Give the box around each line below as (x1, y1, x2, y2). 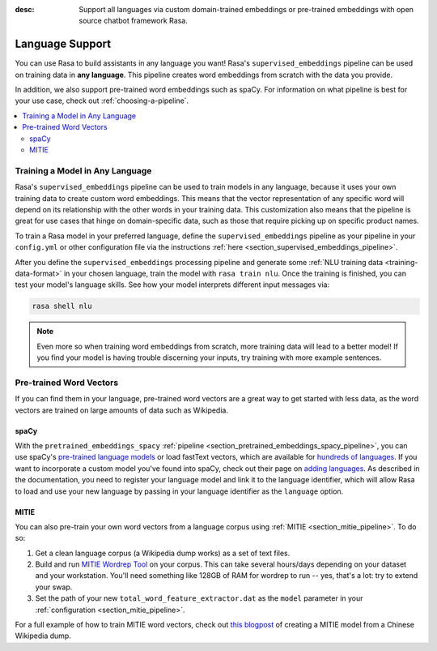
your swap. (35, 582, 73, 592)
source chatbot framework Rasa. (78, 16, 188, 26)
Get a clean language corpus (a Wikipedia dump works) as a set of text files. (35, 548, 291, 558)
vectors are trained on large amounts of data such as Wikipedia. (15, 405, 228, 415)
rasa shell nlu (32, 302, 92, 311)
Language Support (15, 37, 112, 51)
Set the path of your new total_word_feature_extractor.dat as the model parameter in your (35, 593, 363, 603)
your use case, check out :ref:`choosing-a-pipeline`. (15, 96, 189, 105)
